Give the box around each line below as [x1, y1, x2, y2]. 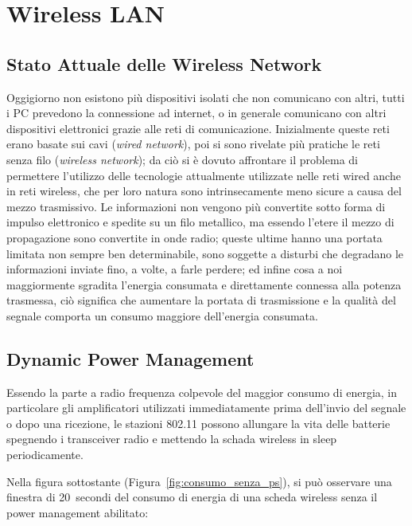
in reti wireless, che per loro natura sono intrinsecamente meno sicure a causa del [6, 183, 402, 199]
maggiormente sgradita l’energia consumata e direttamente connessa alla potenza [6, 276, 402, 292]
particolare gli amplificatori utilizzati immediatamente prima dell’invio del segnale [6, 399, 406, 416]
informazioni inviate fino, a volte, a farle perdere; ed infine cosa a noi [6, 261, 343, 277]
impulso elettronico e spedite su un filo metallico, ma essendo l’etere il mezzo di [6, 214, 395, 230]
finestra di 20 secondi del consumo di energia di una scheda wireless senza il [6, 489, 378, 505]
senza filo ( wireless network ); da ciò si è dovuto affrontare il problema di [6, 151, 358, 167]
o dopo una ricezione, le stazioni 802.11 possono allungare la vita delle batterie [6, 414, 391, 431]
